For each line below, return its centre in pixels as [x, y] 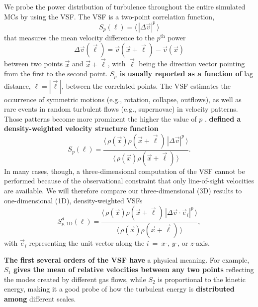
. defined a [223, 118]
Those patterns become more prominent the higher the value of [100, 118]
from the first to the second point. [56, 74]
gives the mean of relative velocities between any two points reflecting [133, 269]
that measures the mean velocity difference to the [79, 37]
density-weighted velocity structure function [81, 128]
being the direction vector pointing [192, 64]
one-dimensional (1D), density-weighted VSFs [73, 200]
